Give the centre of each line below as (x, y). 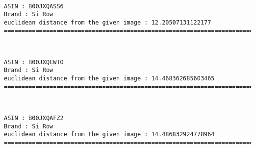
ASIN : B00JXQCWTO (34, 62)
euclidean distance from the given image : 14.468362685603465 (109, 79)
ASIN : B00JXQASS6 (34, 6)
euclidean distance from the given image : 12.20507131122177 (108, 22)
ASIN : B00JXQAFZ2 (34, 118)
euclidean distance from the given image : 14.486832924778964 (109, 135)
